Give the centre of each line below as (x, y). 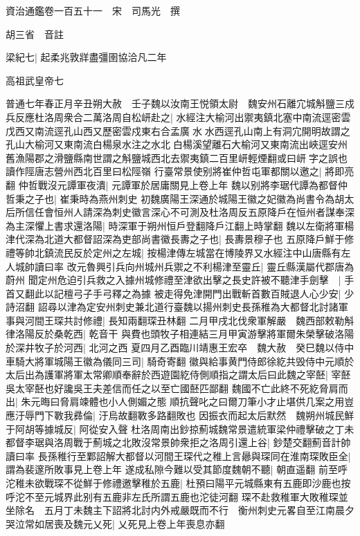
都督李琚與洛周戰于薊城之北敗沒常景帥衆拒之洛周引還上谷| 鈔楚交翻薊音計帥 (178, 442)
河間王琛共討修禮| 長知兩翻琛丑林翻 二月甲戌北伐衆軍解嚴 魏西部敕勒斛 (189, 320)
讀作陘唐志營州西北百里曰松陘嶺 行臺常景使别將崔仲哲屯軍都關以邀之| (164, 171)
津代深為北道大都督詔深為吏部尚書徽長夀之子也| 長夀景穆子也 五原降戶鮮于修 (180, 239)
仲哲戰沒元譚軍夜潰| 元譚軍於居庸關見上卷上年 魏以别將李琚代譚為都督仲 (183, 184)
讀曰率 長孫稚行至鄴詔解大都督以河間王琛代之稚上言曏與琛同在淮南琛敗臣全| (178, 455)
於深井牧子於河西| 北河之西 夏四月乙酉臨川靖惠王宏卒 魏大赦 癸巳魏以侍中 (180, 348)
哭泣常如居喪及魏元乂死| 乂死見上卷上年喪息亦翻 (115, 523)
